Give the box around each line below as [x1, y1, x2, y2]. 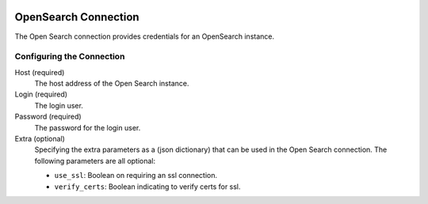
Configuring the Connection [14, 51, 125, 62]
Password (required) [14, 111, 82, 122]
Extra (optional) [14, 134, 65, 143]
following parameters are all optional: [34, 156, 156, 165]
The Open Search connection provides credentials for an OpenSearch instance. [14, 32, 275, 41]
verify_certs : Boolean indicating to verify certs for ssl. [54, 182, 241, 191]
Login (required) [14, 89, 67, 99]
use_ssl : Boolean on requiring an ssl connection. [54, 171, 218, 180]
